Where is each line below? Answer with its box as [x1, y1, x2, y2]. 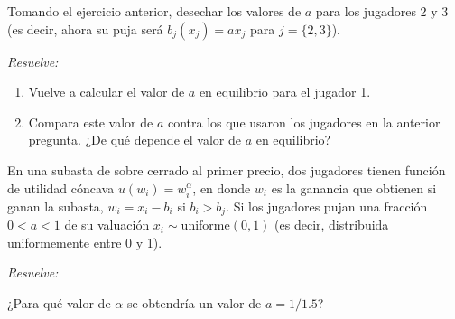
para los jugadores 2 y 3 [315, 2, 449, 20]
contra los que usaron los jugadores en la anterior [167, 112, 441, 131]
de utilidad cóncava [7, 178, 115, 197]
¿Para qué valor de [7, 293, 111, 312]
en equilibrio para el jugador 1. [199, 82, 371, 101]
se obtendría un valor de [126, 293, 262, 312]
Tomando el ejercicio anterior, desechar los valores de [7, 2, 302, 20]
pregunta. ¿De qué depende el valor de [28, 130, 241, 149]
